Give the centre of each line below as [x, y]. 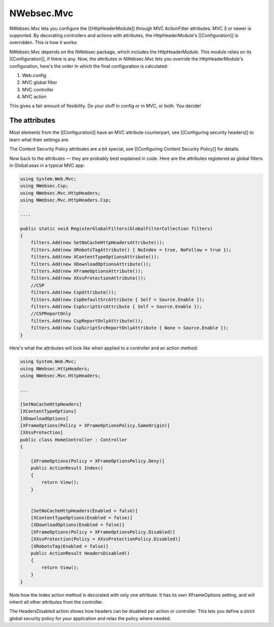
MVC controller [38, 89]
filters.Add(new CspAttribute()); [74, 292]
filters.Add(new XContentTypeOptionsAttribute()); [95, 257]
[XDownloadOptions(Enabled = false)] [78, 525]
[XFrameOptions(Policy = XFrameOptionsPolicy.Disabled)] [103, 532]
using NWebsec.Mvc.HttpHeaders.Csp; [66, 200]
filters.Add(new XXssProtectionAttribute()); [88, 278]
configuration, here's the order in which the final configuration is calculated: [89, 66]
